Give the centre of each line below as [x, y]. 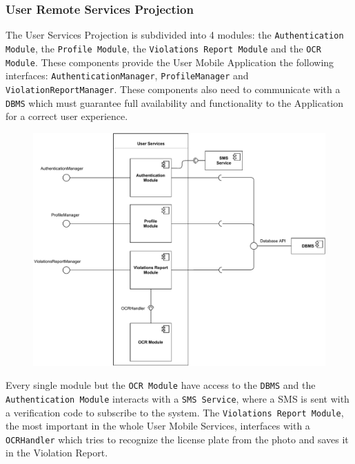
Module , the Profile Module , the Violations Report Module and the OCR [163, 48]
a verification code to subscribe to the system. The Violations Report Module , [175, 412]
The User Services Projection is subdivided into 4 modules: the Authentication [175, 35]
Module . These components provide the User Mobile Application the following [170, 62]
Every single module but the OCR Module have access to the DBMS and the [161, 385]
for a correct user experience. [67, 116]
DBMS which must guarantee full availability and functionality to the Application [175, 102]
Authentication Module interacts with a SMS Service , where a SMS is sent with [177, 398]
